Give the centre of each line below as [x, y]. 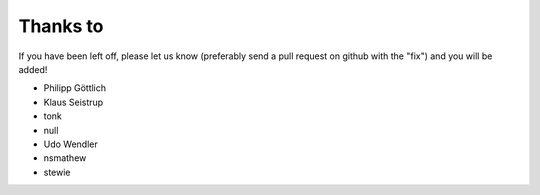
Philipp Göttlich [75, 88]
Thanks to [61, 26]
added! [33, 69]
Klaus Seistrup [73, 102]
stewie [57, 172]
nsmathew [65, 158]
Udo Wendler [71, 144]
